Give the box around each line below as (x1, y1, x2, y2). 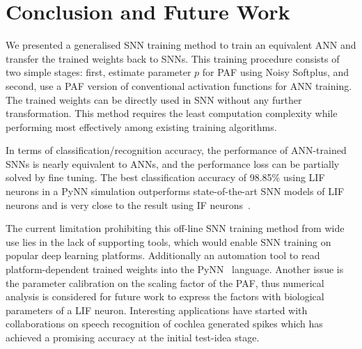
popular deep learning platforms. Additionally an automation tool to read (6, 248, 320, 263)
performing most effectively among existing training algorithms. (6, 119, 277, 134)
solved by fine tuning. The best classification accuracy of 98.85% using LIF (6, 170, 325, 185)
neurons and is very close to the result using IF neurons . (6, 197, 251, 212)
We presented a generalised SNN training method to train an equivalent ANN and (6, 38, 356, 52)
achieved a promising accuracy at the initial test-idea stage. (6, 330, 260, 344)
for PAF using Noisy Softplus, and (202, 65, 349, 79)
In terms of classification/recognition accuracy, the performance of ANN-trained (6, 143, 347, 157)
